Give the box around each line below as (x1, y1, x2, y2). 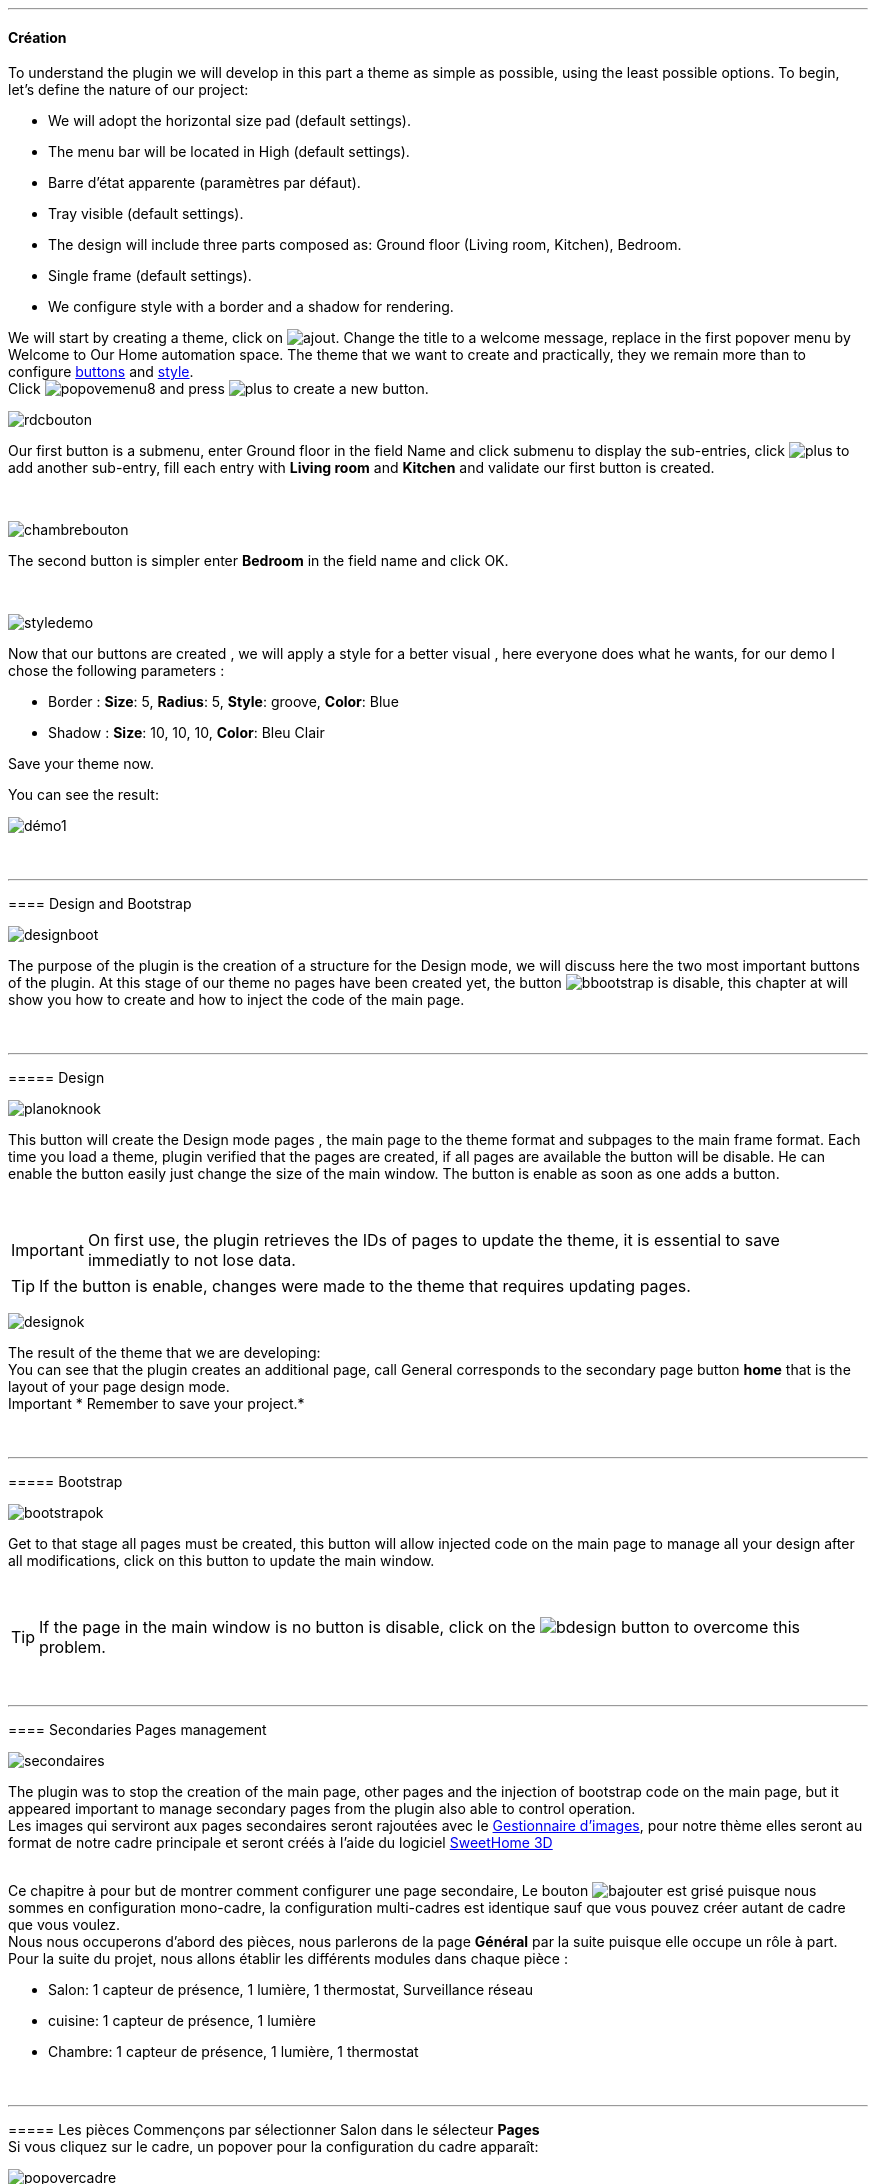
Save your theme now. (8, 755, 155, 773)
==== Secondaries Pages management (8, 1721, 267, 1739)
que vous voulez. (8, 1916, 120, 1934)
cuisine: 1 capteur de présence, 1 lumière (48, 2012, 316, 2030)
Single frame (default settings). (48, 267, 252, 285)
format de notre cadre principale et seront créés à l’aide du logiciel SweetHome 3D (8, 1834, 553, 1852)
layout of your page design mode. (8, 1378, 230, 1396)
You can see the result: (8, 786, 159, 804)
